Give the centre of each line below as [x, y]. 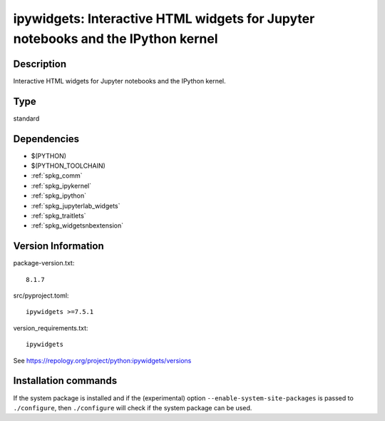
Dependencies [46, 139]
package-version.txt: [44, 263]
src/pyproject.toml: [41, 295]
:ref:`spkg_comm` [57, 176]
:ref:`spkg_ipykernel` [61, 186]
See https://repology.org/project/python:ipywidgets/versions [102, 360]
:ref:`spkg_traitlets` [58, 216]
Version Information [58, 246]
